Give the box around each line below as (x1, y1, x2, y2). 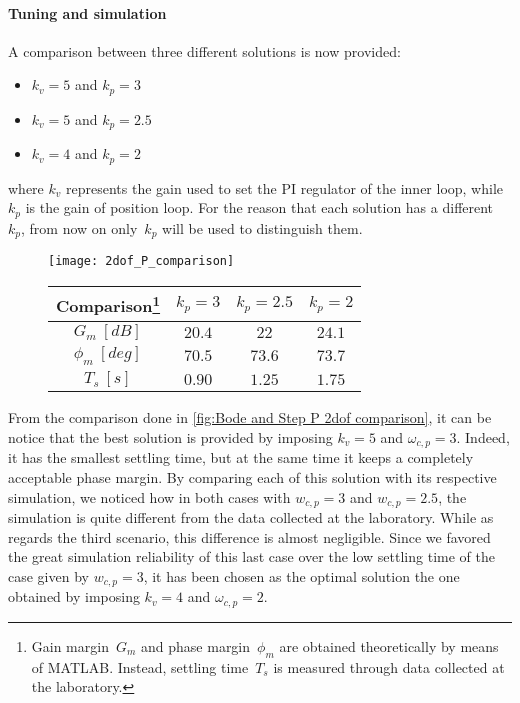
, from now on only (21, 217, 138, 238)
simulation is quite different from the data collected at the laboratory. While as (8, 507, 494, 528)
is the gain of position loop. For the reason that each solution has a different (25, 197, 494, 218)
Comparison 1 (56, 290, 161, 318)
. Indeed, (456, 427, 510, 448)
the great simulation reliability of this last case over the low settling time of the (8, 546, 495, 567)
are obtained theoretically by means (279, 635, 499, 656)
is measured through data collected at (273, 656, 505, 677)
